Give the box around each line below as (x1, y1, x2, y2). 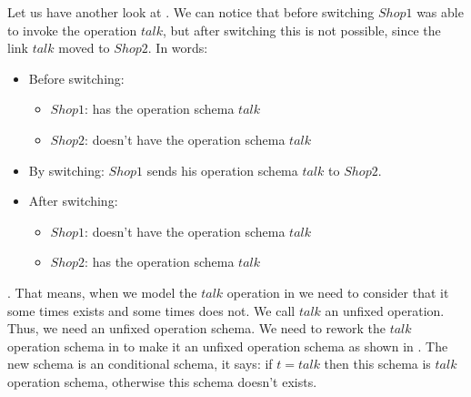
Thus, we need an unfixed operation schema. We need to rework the (7, 319, 386, 338)
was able (416, 3, 464, 21)
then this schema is (324, 354, 431, 373)
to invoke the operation (7, 20, 137, 39)
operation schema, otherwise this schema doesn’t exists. (7, 372, 317, 391)
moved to (58, 38, 110, 57)
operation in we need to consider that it (226, 282, 449, 301)
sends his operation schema (146, 160, 298, 179)
